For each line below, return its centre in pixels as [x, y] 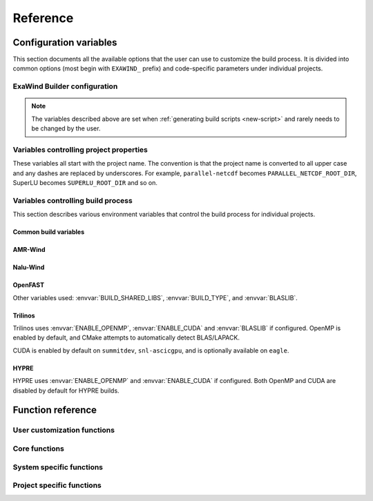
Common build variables [49, 232]
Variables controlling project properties [80, 150]
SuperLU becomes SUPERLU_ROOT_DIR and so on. [85, 183]
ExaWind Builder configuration [65, 86]
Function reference [55, 410]
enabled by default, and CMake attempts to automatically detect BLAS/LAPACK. [126, 337]
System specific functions [58, 467]
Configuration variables [65, 42]
